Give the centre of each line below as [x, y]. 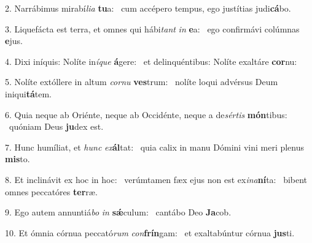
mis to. [18, 159]
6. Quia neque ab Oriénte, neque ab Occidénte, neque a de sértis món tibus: [146, 114]
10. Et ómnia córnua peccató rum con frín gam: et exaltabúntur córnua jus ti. [150, 232]
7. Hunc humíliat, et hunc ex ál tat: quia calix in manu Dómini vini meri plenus [155, 147]
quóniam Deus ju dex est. [56, 126]
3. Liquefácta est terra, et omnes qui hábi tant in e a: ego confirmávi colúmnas [152, 28]
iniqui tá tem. [28, 93]
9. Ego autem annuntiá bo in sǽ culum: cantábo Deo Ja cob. [118, 212]
